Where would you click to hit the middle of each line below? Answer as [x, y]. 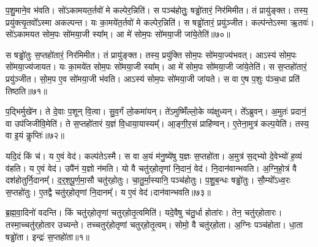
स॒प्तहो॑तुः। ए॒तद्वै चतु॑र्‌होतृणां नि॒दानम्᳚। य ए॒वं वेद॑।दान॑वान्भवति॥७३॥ [108, 192]
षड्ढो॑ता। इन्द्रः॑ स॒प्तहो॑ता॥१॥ [48, 236]
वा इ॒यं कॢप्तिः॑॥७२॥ [35, 135]
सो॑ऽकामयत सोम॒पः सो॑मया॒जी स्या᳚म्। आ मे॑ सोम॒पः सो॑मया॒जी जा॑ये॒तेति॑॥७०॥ [118, 34]
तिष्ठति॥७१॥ [26, 90]
